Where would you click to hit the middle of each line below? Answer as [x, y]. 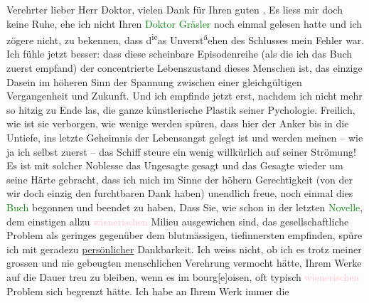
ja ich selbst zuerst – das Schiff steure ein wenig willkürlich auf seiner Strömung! [181, 151]
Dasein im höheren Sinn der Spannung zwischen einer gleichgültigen [154, 81]
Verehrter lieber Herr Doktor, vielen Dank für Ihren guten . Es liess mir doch [175, 9]
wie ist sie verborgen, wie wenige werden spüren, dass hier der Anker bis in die [178, 123]
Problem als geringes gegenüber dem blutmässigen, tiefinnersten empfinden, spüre [184, 235]
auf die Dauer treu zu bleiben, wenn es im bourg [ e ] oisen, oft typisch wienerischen [183, 276]
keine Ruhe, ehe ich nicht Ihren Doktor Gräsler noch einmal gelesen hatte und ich [184, 23]
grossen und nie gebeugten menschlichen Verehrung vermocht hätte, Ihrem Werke [184, 263]
